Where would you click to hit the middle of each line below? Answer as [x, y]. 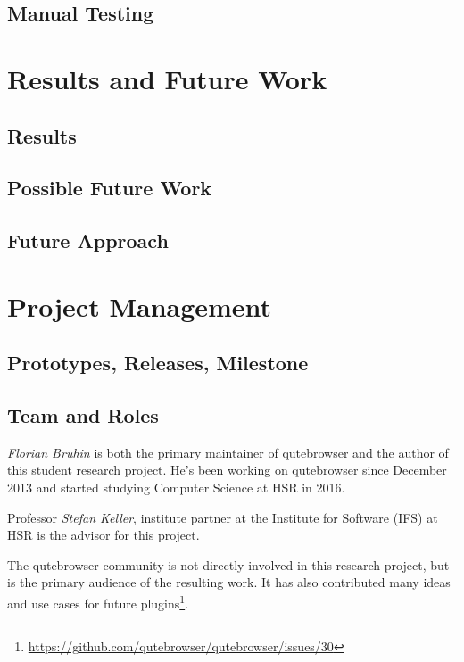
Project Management [140, 306]
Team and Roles [83, 415]
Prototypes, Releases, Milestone [158, 363]
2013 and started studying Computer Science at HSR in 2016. [176, 488]
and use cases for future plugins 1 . [98, 602]
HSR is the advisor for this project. [104, 535]
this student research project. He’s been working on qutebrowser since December [227, 470]
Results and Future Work [167, 78]
